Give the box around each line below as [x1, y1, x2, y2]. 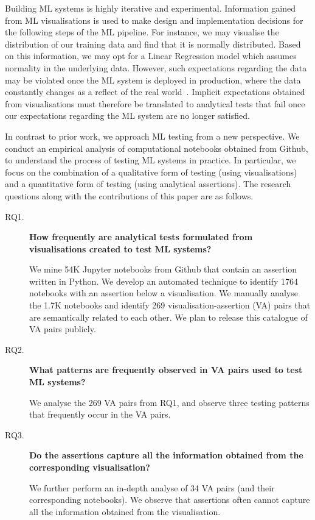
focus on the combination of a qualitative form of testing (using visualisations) [5, 165, 297, 178]
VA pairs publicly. [29, 322, 96, 335]
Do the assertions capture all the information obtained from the [29, 449, 303, 461]
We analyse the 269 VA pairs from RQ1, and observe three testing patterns [29, 396, 310, 408]
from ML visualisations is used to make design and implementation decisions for [5, 13, 303, 26]
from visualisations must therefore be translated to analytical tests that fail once [5, 97, 305, 110]
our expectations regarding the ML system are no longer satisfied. [5, 109, 250, 122]
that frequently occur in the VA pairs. [29, 408, 171, 421]
